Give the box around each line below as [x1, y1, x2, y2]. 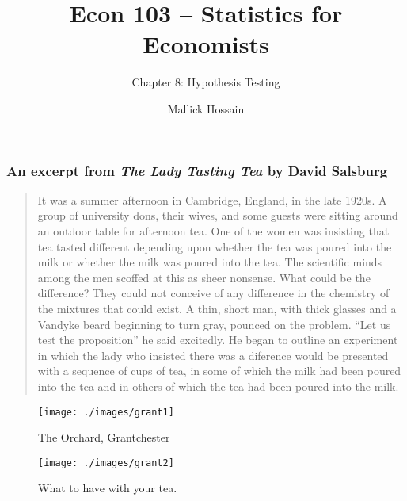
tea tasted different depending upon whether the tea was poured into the [37, 238, 392, 254]
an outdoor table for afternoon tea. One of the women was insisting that [37, 222, 390, 239]
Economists [143, 28, 269, 60]
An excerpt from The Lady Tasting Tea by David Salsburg [6, 160, 388, 180]
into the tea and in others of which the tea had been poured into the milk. [37, 377, 399, 394]
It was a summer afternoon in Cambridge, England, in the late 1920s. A [37, 191, 387, 208]
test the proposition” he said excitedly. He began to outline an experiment [37, 331, 398, 348]
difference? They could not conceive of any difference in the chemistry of [37, 285, 390, 301]
